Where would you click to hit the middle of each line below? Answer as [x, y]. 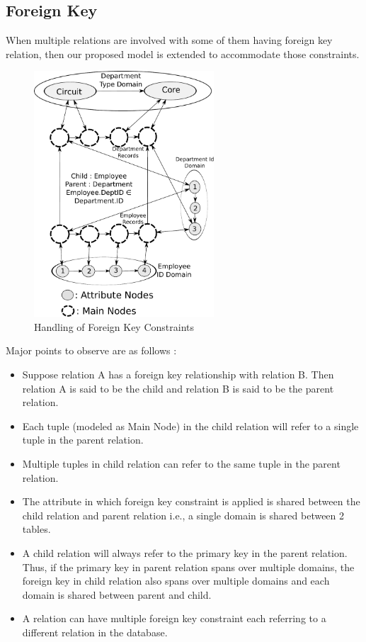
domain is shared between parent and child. [117, 594]
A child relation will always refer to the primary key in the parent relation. [185, 552]
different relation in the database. [95, 632]
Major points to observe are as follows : [91, 350]
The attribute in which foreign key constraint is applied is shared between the [191, 501]
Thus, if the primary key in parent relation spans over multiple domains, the [188, 567]
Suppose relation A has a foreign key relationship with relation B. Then [178, 374]
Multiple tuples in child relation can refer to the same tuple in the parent [181, 463]
